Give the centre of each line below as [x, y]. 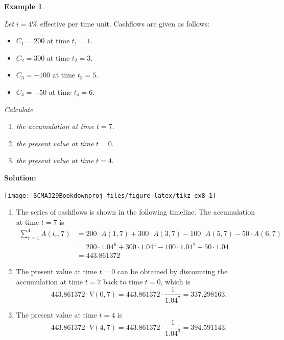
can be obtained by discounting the [172, 271]
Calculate [19, 109]
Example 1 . [24, 6]
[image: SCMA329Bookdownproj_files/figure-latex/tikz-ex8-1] [110, 195]
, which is [175, 281]
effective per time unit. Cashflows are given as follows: [125, 23]
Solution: [20, 177]
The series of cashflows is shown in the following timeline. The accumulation [135, 212]
